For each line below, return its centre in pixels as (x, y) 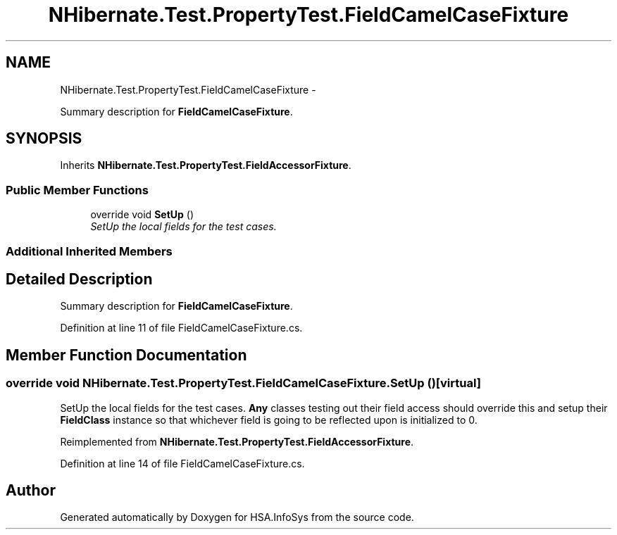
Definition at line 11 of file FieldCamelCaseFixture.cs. (181, 328)
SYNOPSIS (44, 139)
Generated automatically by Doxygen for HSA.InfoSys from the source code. (237, 517)
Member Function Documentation (126, 355)
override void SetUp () (142, 215)
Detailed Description (79, 279)
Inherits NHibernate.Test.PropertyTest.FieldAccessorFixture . (206, 165)
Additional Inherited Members (89, 251)
